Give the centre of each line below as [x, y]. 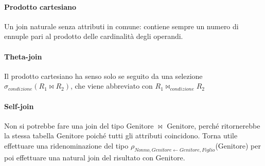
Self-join [19, 106]
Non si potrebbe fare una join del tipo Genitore [79, 125]
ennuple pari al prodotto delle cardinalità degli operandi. [94, 36]
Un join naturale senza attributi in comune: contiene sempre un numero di [121, 26]
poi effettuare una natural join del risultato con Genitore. [95, 157]
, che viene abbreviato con [111, 86]
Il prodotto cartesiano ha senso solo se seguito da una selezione [103, 76]
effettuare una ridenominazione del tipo [66, 145]
